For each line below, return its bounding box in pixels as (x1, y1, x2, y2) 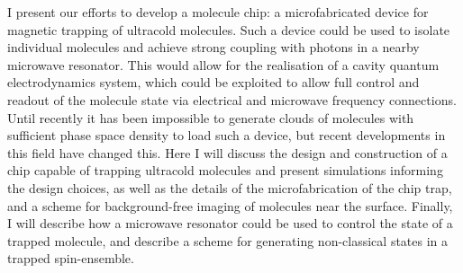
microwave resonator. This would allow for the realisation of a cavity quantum (7, 55, 440, 74)
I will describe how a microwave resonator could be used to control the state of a (7, 214, 453, 233)
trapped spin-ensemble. (7, 249, 134, 268)
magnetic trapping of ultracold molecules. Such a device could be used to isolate (7, 20, 450, 39)
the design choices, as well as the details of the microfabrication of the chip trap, (7, 178, 452, 197)
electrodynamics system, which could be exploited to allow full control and (7, 73, 420, 92)
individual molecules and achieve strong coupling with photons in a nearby (7, 38, 420, 57)
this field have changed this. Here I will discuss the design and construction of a (7, 143, 448, 162)
